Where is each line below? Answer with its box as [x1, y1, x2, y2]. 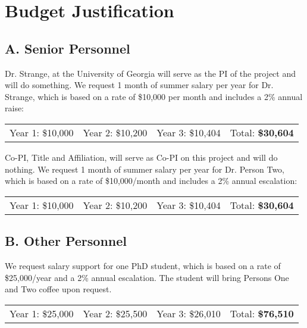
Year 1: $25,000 [10, 306, 74, 320]
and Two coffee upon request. [5, 283, 112, 295]
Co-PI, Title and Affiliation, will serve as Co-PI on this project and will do [5, 151, 278, 163]
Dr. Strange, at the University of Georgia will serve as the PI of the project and [5, 67, 296, 79]
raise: [5, 102, 24, 114]
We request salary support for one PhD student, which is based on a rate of [5, 259, 281, 271]
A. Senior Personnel [5, 39, 130, 57]
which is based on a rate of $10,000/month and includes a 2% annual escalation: [5, 174, 297, 187]
